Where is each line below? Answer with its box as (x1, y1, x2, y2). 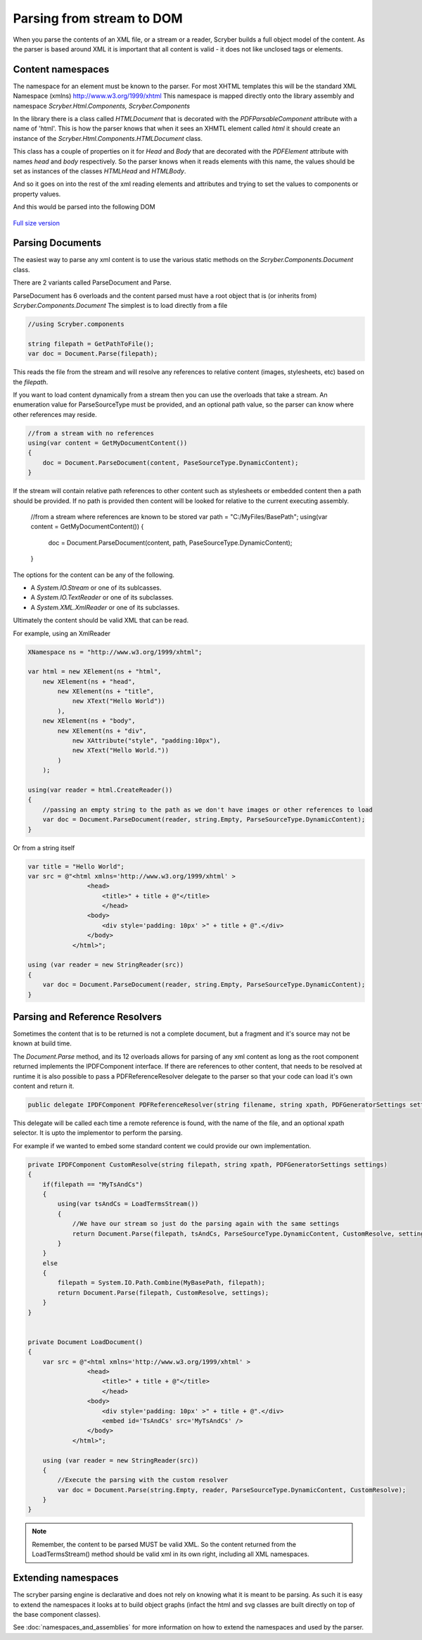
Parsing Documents (13, 237, 102, 249)
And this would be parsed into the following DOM (13, 203, 155, 211)
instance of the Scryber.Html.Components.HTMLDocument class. (13, 134, 203, 142)
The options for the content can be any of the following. (13, 571, 175, 579)
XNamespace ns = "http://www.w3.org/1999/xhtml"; (27, 648, 203, 656)
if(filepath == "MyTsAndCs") (42, 1180, 143, 1188)
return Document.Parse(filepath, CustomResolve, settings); (57, 1288, 269, 1296)
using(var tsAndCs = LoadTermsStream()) (57, 1200, 199, 1208)
